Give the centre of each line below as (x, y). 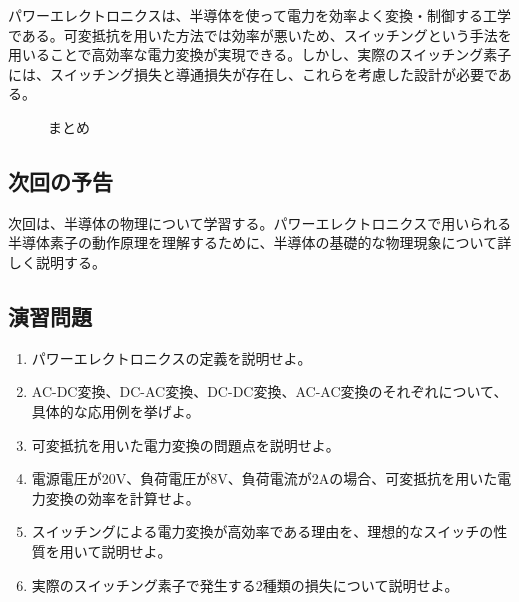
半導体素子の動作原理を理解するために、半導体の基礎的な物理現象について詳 (260, 242)
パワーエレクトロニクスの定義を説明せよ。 (171, 357)
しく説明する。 (57, 261)
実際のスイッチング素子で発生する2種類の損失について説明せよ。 (245, 584)
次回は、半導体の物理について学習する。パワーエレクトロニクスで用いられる (260, 222)
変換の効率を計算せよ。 (122, 497)
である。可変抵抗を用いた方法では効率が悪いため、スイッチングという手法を (260, 34)
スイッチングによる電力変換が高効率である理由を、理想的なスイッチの (262, 531)
